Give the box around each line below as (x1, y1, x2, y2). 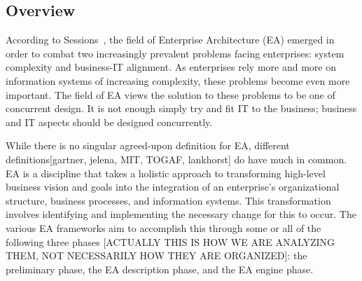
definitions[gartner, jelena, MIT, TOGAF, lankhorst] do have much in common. (6, 151, 347, 166)
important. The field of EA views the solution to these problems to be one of (6, 87, 335, 102)
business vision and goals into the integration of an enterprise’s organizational (6, 179, 340, 194)
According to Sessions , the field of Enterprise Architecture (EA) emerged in (6, 32, 335, 47)
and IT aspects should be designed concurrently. (6, 114, 213, 129)
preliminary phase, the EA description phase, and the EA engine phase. (6, 261, 314, 276)
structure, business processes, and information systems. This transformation (6, 193, 331, 207)
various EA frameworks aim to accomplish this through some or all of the (6, 220, 321, 235)
